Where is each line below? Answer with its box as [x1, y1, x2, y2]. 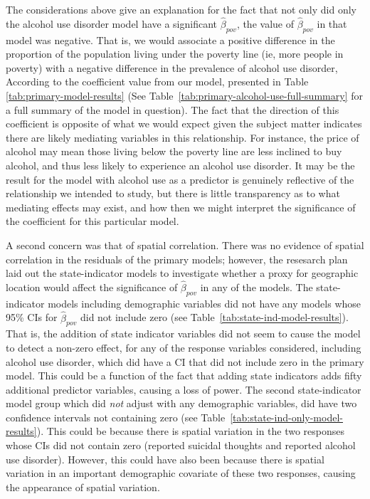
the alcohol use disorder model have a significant [6, 16, 218, 31]
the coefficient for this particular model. [6, 214, 179, 229]
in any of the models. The [200, 279, 313, 294]
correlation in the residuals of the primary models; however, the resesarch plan [6, 251, 348, 266]
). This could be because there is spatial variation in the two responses [36, 424, 345, 438]
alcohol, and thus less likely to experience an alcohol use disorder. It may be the [6, 157, 355, 172]
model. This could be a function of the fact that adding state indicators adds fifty [6, 368, 362, 383]
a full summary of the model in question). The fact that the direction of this [6, 102, 339, 117]
